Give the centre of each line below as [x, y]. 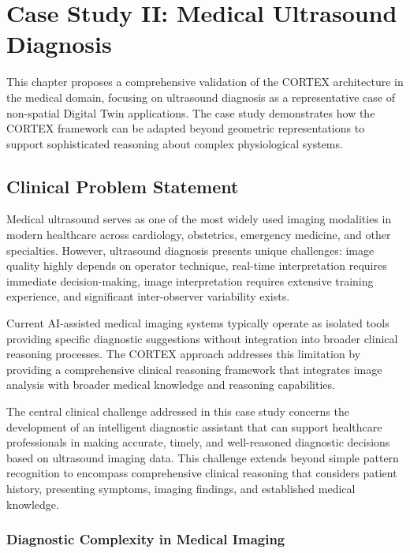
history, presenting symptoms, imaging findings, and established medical [181, 488]
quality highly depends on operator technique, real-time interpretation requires [197, 265]
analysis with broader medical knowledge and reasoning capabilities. [171, 385]
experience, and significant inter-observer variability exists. [148, 296]
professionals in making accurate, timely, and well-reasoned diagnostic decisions [198, 442]
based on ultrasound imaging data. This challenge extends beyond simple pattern [203, 457]
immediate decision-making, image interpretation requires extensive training [190, 280]
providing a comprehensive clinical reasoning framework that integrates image [194, 369]
